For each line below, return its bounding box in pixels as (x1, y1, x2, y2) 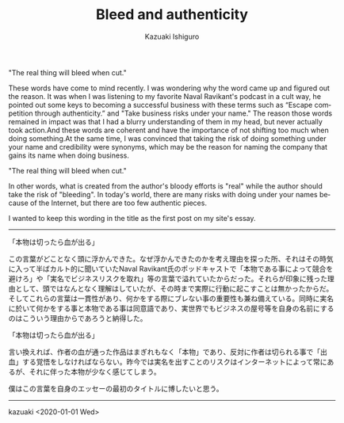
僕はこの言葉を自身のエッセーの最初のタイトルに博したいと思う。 (8, 383, 224, 393)
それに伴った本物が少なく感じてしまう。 (29, 367, 161, 376)
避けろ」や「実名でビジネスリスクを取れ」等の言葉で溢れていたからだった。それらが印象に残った (8, 273, 328, 283)
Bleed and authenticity (95, 6, 249, 24)
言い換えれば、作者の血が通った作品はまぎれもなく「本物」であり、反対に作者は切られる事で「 (8, 347, 321, 356)
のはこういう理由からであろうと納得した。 (8, 313, 147, 322)
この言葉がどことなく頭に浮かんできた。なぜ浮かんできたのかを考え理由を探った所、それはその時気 (8, 253, 334, 263)
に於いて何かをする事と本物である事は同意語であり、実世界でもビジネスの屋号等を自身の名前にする (8, 303, 334, 313)
